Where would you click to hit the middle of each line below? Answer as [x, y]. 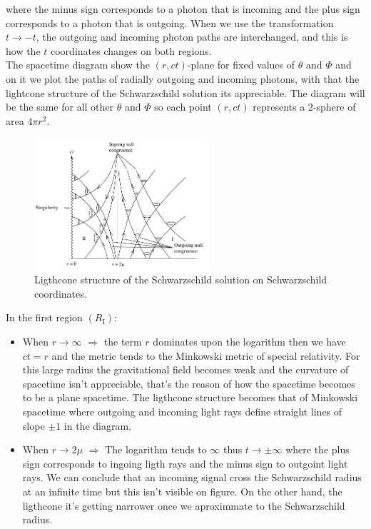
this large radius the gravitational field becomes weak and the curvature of [185, 369]
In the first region [44, 317]
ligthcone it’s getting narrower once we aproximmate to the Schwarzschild [184, 505]
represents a [279, 107]
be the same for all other [60, 107]
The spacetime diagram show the [78, 65]
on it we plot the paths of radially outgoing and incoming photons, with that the [183, 78]
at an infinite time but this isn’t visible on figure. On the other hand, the [182, 491]
